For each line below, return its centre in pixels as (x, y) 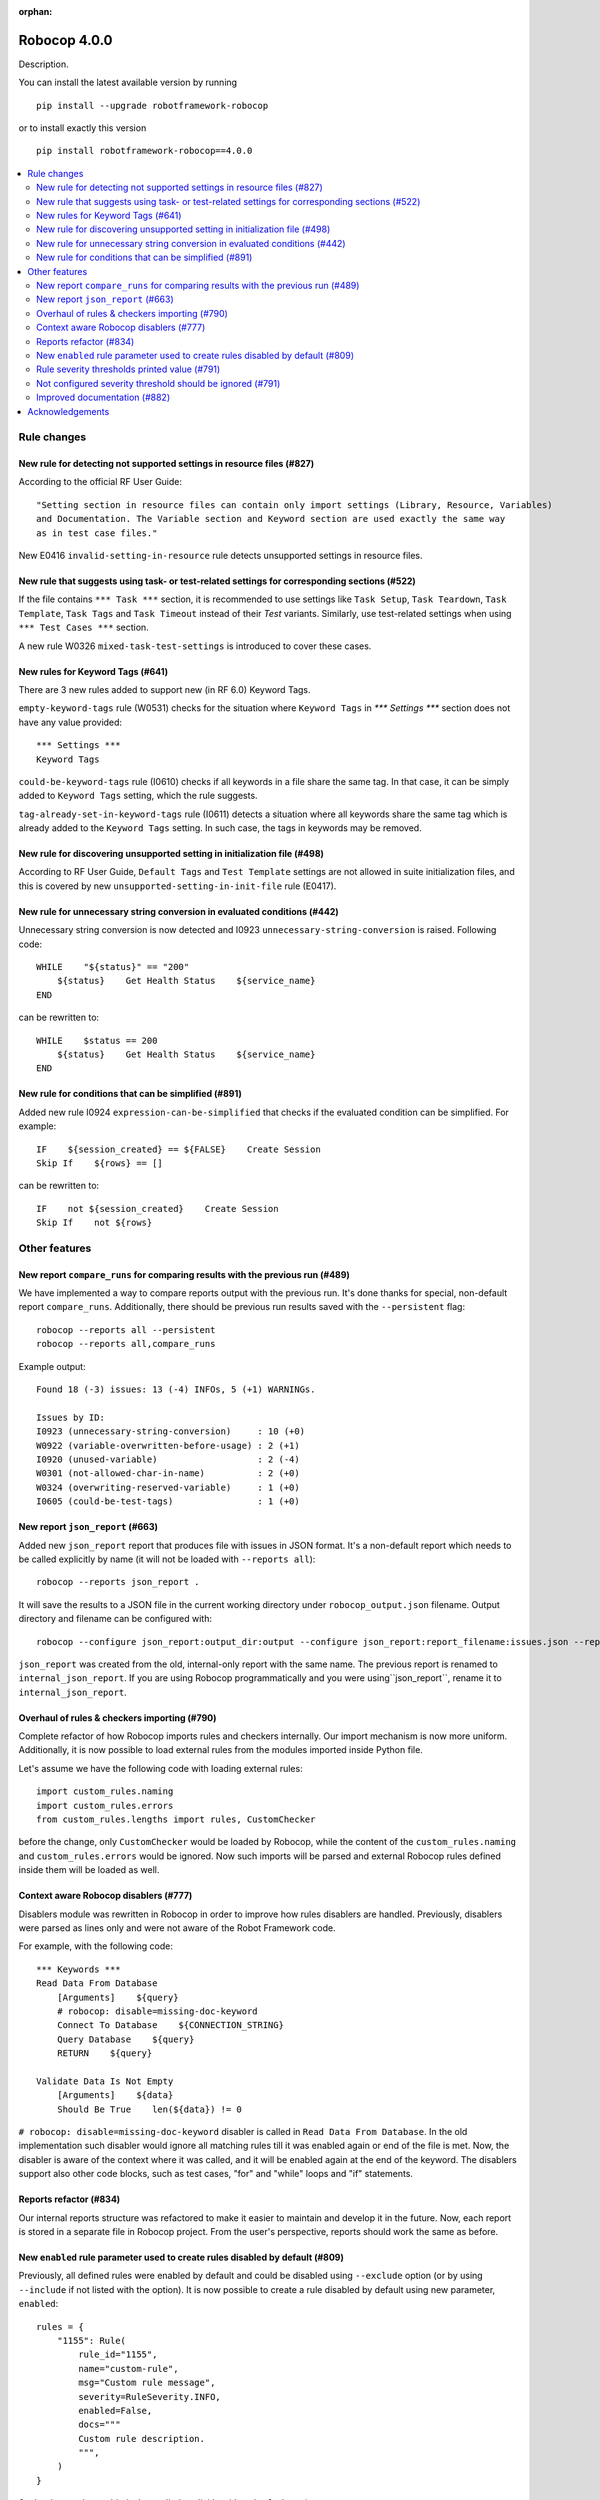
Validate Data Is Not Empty (105, 2081)
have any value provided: (70, 722)
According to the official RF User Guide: (100, 482)
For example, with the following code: (96, 1946)
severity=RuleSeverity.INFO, (150, 2396)
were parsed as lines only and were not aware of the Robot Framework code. (177, 1927)
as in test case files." (97, 533)
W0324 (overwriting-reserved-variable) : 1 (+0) (168, 1487)
